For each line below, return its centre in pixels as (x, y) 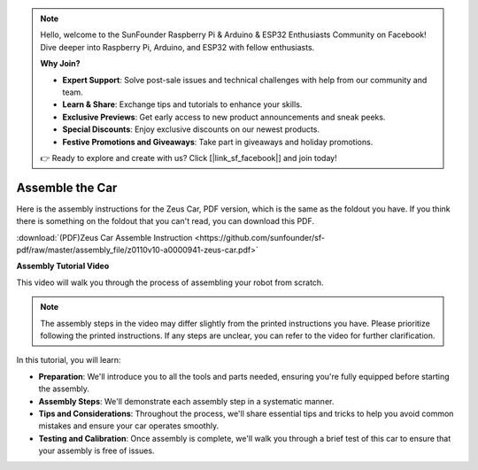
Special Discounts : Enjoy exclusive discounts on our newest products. (191, 129)
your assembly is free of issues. (96, 451)
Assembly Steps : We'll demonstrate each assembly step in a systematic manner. (186, 401)
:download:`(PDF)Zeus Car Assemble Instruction (104, 237)
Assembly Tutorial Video (63, 266)
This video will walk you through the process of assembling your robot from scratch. (170, 282)
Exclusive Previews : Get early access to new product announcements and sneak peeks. (224, 117)
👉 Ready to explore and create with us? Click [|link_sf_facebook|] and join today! (189, 158)
